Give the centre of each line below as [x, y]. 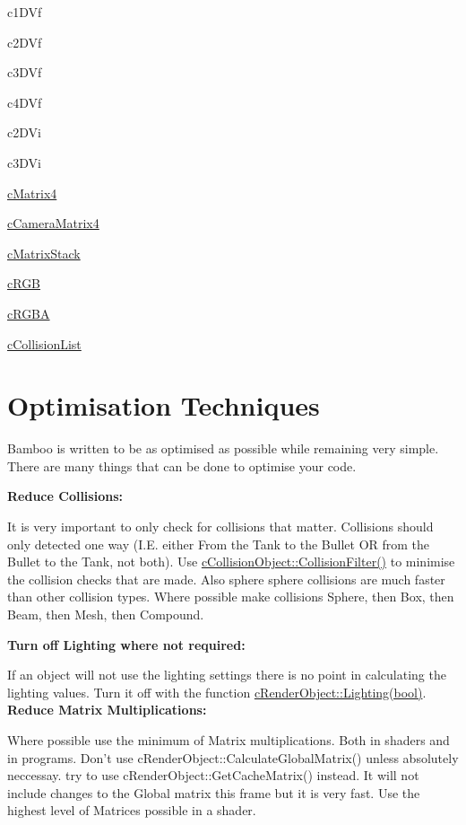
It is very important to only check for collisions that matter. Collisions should [220, 527]
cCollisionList [44, 343]
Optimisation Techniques [164, 405]
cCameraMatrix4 [53, 223]
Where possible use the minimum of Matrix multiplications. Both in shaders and [229, 739]
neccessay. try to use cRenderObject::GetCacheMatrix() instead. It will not [213, 775]
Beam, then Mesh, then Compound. [106, 614]
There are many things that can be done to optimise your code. [182, 465]
